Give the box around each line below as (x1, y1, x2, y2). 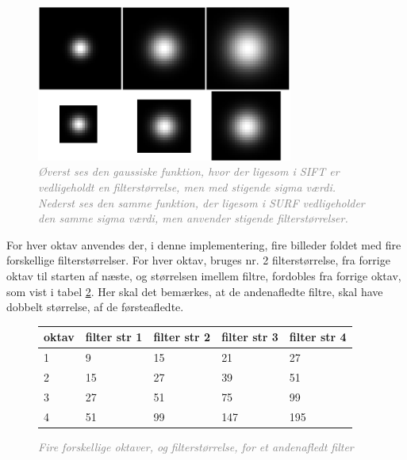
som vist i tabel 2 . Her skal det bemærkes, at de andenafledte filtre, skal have (6, 283, 383, 299)
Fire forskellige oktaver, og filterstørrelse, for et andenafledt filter (38, 438, 354, 454)
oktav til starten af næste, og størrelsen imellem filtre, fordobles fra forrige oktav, (6, 268, 401, 283)
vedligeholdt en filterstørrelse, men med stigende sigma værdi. (38, 179, 336, 196)
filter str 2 (153, 329, 211, 345)
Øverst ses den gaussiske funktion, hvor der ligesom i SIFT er (38, 163, 340, 180)
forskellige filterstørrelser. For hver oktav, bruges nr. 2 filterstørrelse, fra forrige (6, 252, 390, 268)
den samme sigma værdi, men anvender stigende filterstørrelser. (38, 210, 348, 226)
